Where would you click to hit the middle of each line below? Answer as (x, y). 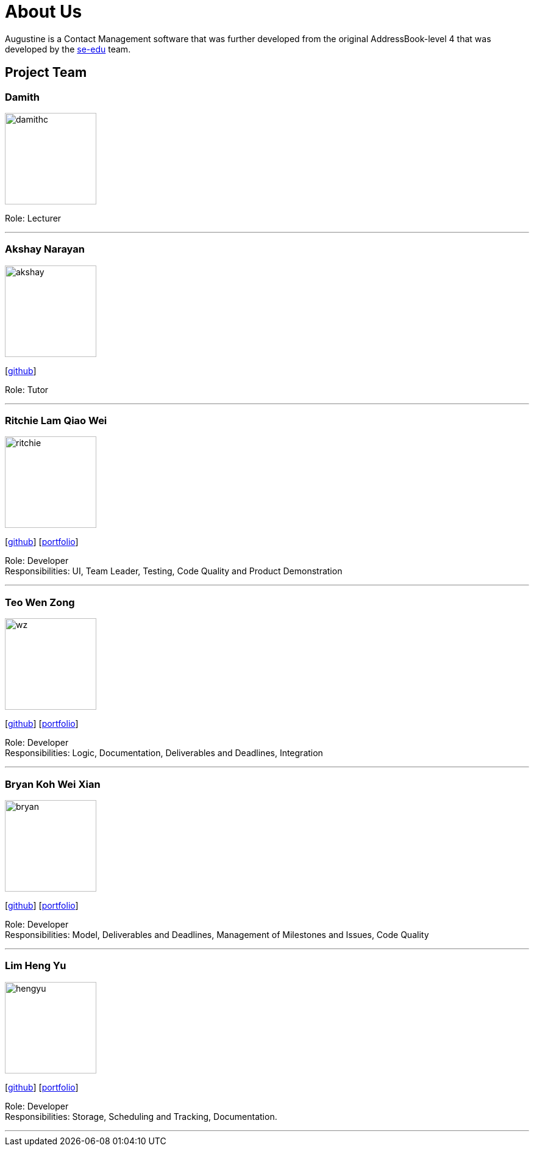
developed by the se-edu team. (68, 49)
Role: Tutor (27, 389)
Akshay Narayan (45, 249)
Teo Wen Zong (40, 602)
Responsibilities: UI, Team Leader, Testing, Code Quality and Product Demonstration (174, 571)
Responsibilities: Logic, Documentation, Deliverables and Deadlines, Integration (164, 753)
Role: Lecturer (33, 218)
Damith (22, 97)
